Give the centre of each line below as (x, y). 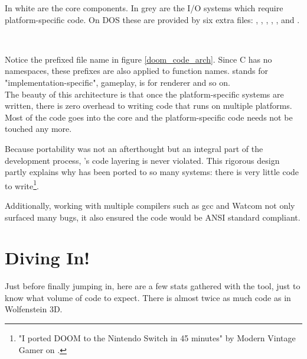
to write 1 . (22, 185)
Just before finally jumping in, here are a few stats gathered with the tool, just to (153, 286)
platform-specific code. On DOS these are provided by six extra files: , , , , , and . (152, 19)
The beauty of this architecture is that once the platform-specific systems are (144, 94)
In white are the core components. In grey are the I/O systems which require (144, 8)
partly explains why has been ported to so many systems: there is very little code (152, 172)
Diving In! (48, 258)
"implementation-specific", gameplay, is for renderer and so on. (117, 82)
